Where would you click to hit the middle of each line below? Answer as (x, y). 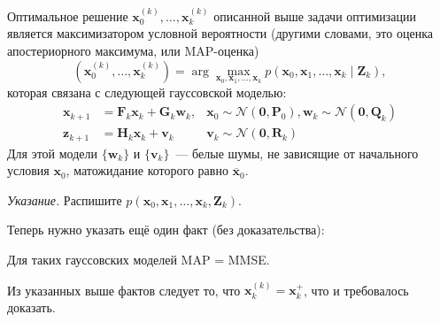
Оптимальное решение (68, 15)
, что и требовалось (356, 290)
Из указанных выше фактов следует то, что (124, 290)
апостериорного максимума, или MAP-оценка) (133, 50)
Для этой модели (53, 153)
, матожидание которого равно (147, 170)
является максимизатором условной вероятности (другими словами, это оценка (220, 33)
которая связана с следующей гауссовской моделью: (147, 92)
